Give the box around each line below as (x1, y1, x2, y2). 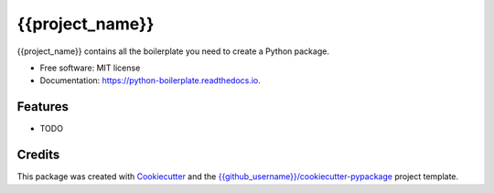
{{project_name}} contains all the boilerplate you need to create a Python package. (16, 46, 329, 57)
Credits (16, 147, 60, 163)
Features (16, 99, 69, 114)
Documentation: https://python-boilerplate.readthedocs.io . (39, 75, 261, 86)
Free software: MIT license (39, 62, 141, 73)
